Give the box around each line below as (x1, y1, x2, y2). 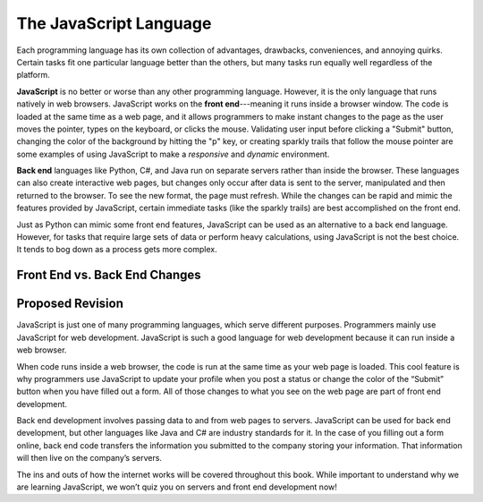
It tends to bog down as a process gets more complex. (16, 244, 218, 255)
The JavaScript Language (16, 13, 212, 33)
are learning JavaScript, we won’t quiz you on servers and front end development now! (16, 481, 337, 492)
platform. (16, 70, 51, 81)
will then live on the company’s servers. (16, 453, 163, 464)
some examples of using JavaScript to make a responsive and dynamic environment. (16, 149, 330, 159)
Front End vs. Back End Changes (16, 268, 201, 283)
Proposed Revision (16, 296, 124, 311)
